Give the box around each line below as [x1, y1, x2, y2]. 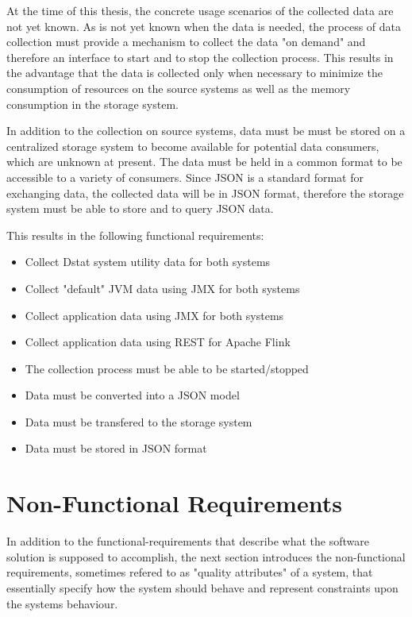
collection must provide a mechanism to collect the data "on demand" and [6, 33, 366, 50]
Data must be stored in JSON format [25, 440, 207, 457]
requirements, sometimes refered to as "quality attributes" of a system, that [6, 564, 373, 580]
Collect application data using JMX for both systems [25, 307, 284, 323]
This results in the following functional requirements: [6, 226, 264, 243]
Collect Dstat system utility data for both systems [25, 253, 271, 270]
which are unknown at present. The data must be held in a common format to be [6, 153, 402, 170]
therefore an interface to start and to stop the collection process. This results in [6, 48, 394, 65]
